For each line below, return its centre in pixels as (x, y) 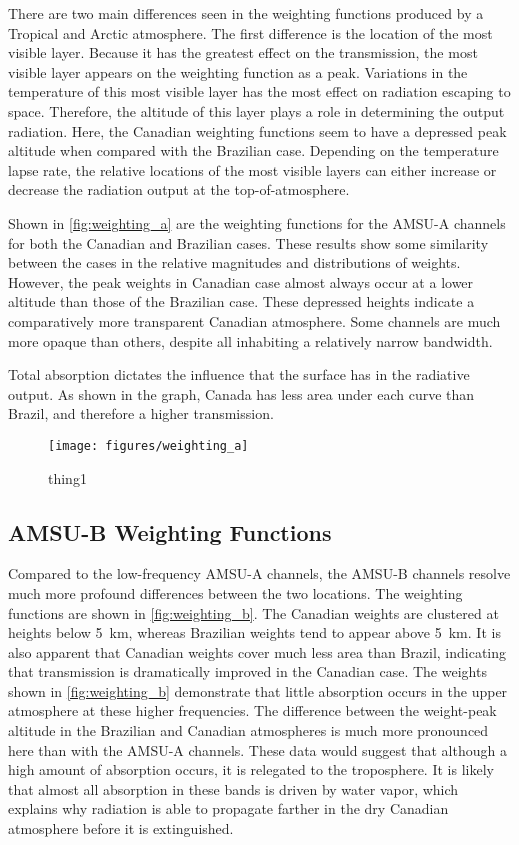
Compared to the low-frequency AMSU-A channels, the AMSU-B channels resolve (259, 573)
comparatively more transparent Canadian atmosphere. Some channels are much (254, 320)
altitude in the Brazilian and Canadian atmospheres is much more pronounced (248, 730)
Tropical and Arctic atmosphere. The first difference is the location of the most (250, 32)
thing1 (67, 477)
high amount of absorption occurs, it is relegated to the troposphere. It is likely (251, 769)
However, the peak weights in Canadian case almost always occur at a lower (241, 281)
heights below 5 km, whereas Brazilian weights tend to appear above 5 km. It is (254, 632)
